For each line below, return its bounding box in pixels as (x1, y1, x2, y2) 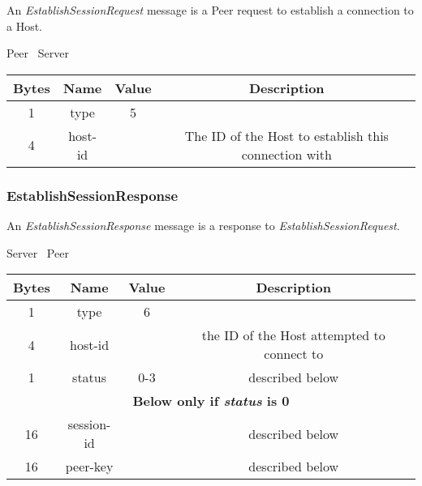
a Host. (6, 17, 43, 34)
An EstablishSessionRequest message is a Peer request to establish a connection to (6, 2, 414, 18)
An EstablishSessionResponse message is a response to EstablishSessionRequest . (6, 217, 400, 233)
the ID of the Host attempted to (201, 326, 385, 345)
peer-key (65, 457, 114, 476)
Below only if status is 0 (132, 391, 290, 411)
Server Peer (6, 244, 69, 261)
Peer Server (6, 45, 69, 62)
